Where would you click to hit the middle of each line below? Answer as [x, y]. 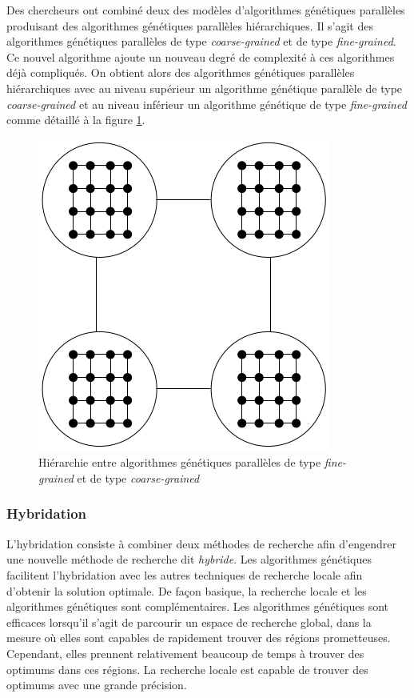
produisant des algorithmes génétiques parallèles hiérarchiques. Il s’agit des [190, 25]
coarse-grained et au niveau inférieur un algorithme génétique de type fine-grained [207, 104]
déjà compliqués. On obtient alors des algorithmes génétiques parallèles [181, 72]
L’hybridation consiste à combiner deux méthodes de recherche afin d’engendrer [201, 543]
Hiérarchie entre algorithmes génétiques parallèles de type [180, 462]
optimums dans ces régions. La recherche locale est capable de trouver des [187, 669]
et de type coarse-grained [138, 477]
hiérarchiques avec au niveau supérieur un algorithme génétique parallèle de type [205, 88]
